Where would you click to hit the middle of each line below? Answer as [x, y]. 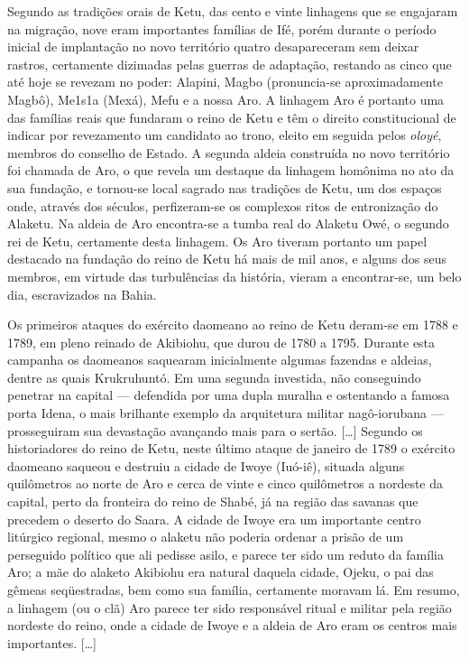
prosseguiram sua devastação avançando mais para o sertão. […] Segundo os [215, 430]
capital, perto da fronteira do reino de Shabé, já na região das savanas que [213, 501]
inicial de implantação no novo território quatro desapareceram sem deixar [213, 46]
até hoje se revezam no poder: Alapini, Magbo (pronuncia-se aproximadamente [225, 82]
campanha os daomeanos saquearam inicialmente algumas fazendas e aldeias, [220, 360]
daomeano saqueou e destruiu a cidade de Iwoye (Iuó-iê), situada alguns [206, 465]
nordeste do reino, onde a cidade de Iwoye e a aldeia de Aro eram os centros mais [232, 625]
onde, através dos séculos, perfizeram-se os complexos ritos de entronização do [223, 205]
